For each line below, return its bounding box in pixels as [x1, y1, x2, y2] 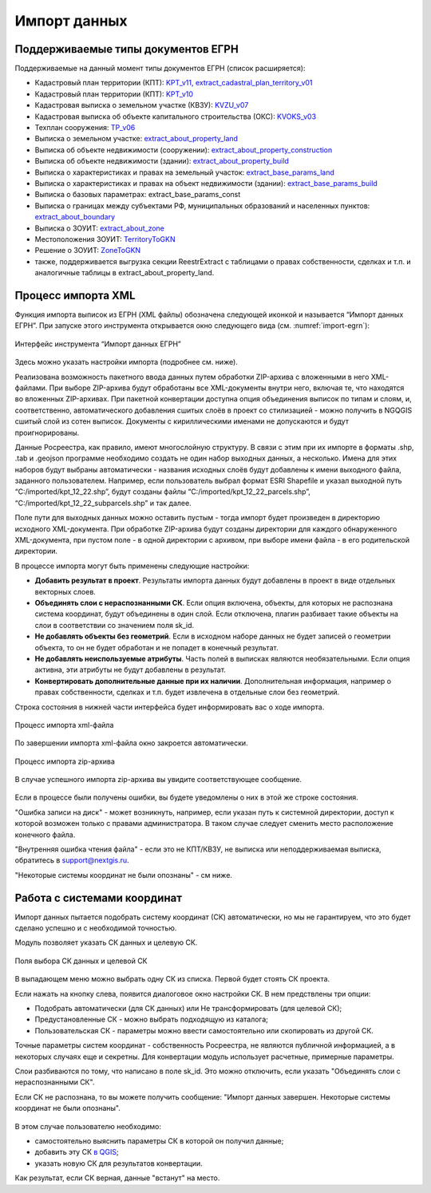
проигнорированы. [14, 428, 80, 437]
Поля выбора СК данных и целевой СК [14, 956, 148, 966]
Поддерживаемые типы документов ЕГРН [14, 42, 239, 56]
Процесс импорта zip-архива [14, 756, 116, 766]
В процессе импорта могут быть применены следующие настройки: [14, 561, 250, 571]
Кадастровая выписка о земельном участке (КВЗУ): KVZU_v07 [34, 101, 249, 110]
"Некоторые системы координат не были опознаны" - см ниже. [14, 870, 233, 879]
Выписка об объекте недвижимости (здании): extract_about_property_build [34, 156, 289, 166]
